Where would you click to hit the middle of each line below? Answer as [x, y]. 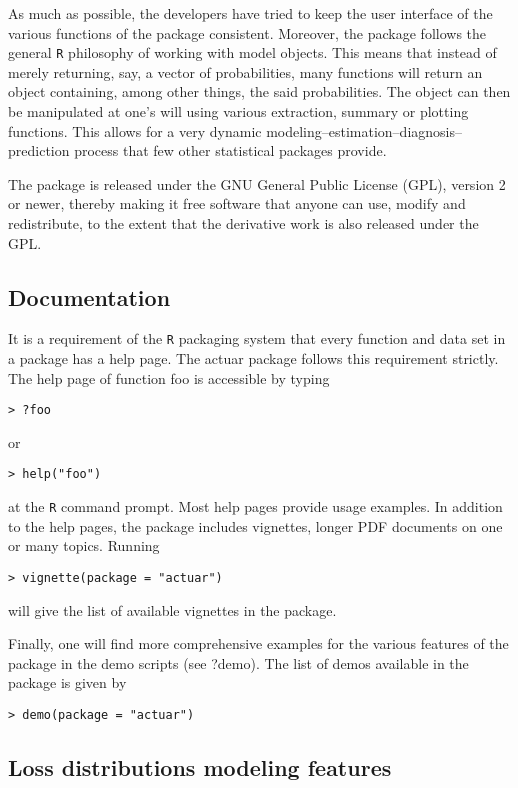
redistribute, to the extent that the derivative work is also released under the [243, 223]
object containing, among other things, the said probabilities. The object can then [259, 91]
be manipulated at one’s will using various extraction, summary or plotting [238, 111]
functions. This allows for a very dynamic [135, 130]
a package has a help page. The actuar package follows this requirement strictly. [253, 358]
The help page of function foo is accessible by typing [169, 377]
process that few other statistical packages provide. [230, 150]
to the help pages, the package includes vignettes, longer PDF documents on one [255, 525]
